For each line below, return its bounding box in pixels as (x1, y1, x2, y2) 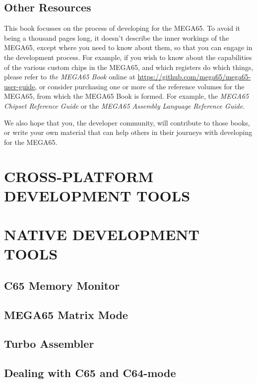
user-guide (4, 81, 35, 91)
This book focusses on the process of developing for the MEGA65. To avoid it (4, 23, 241, 33)
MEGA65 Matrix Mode (4, 307, 128, 322)
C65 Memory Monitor (4, 277, 120, 293)
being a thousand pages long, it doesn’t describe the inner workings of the (4, 32, 229, 43)
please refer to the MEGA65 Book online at (4, 71, 135, 82)
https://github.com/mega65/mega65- (137, 71, 251, 82)
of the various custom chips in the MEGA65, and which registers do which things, (4, 62, 254, 72)
